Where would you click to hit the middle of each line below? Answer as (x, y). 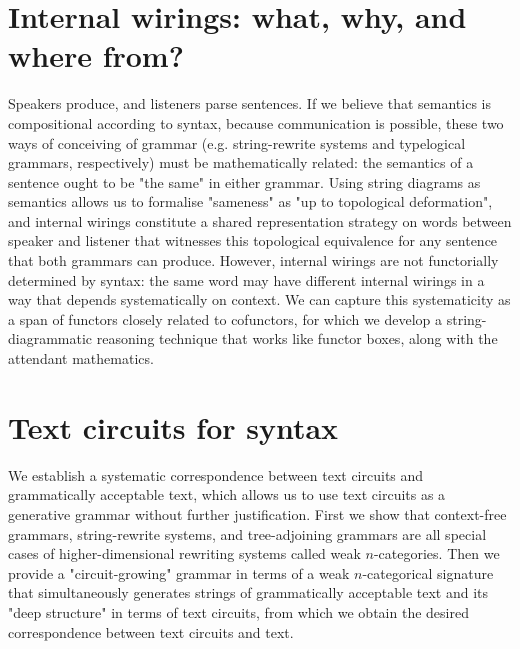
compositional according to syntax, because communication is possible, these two (256, 122)
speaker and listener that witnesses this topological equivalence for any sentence (253, 240)
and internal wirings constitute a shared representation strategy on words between (260, 220)
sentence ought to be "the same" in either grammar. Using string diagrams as (244, 181)
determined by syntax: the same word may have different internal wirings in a (246, 279)
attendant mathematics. (81, 358)
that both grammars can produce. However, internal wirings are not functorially (253, 260)
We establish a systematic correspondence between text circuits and (216, 474)
